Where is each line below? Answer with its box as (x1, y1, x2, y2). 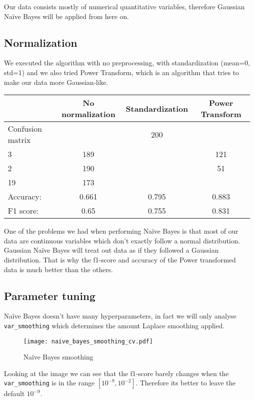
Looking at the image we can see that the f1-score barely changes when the (4, 368, 229, 378)
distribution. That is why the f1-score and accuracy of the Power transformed (4, 254, 236, 264)
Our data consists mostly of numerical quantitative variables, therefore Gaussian (4, 1, 245, 11)
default (4, 388, 25, 399)
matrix (8, 134, 31, 146)
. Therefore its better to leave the (135, 378, 236, 388)
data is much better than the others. (4, 264, 113, 274)
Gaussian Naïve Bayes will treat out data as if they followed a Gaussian (4, 245, 219, 255)
